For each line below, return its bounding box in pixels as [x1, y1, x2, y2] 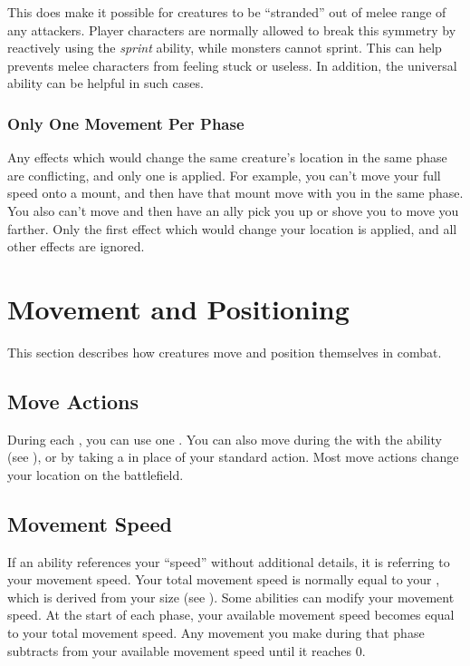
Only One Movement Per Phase [7, 112, 245, 134]
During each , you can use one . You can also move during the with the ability [7, 429, 442, 448]
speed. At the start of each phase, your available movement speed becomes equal [7, 605, 455, 624]
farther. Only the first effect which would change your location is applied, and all [7, 219, 457, 238]
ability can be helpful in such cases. [7, 73, 204, 93]
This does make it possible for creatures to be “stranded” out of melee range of [7, 3, 446, 21]
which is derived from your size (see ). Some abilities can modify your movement [7, 587, 455, 606]
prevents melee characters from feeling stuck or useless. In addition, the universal [7, 55, 457, 74]
